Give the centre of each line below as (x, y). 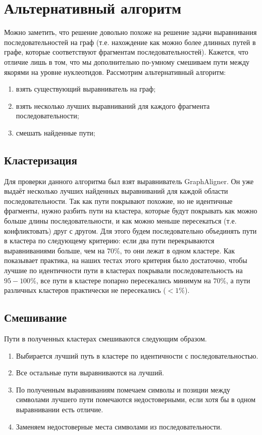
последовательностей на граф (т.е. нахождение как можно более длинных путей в (130, 42)
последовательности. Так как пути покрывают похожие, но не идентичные (118, 201)
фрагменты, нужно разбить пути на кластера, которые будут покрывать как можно (131, 211)
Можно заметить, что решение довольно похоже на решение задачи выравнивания (130, 32)
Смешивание (35, 317)
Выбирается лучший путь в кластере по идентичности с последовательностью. (137, 355)
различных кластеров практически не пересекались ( (85, 290)
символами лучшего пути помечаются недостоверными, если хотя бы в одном (136, 399)
